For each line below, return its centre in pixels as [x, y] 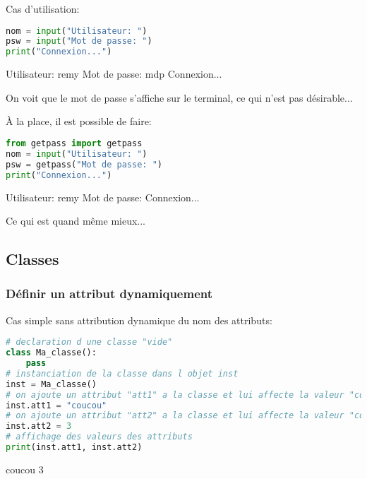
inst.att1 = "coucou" [56, 405]
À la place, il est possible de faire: [79, 121]
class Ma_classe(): [51, 353]
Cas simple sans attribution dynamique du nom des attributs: [139, 320]
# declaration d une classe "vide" [89, 342]
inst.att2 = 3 [39, 426]
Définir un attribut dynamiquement [109, 294]
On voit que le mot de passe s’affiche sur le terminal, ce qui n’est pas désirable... [179, 97]
